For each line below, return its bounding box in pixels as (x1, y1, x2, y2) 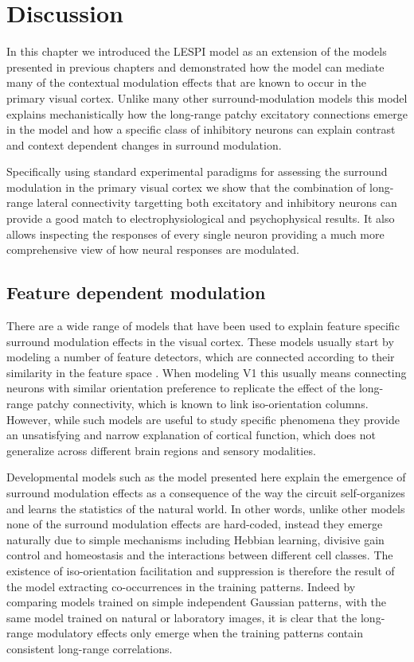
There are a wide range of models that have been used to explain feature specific (6, 317, 400, 334)
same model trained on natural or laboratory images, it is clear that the (6, 609, 357, 625)
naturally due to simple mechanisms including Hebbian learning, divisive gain (6, 531, 385, 547)
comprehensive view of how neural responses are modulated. (6, 241, 299, 258)
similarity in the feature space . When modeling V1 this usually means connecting (6, 364, 407, 380)
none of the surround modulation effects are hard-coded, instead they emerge (6, 516, 383, 532)
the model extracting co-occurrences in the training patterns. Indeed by (6, 578, 356, 594)
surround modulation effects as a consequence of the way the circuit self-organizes (6, 484, 405, 500)
